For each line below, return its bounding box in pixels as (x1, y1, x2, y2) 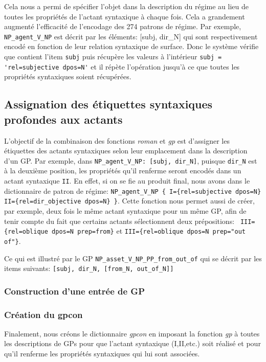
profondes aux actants (4, 111, 123, 127)
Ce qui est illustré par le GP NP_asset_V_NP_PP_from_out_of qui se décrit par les (4, 253, 262, 263)
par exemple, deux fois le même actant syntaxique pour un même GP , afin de (4, 205, 247, 216)
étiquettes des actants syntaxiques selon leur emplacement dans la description (4, 145, 248, 156)
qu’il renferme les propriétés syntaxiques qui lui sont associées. (4, 348, 200, 359)
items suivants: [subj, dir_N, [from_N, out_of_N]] (4, 263, 174, 274)
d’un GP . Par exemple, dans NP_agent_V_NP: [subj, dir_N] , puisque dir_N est (4, 155, 257, 166)
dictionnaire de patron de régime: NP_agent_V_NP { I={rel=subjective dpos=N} (4, 185, 261, 196)
